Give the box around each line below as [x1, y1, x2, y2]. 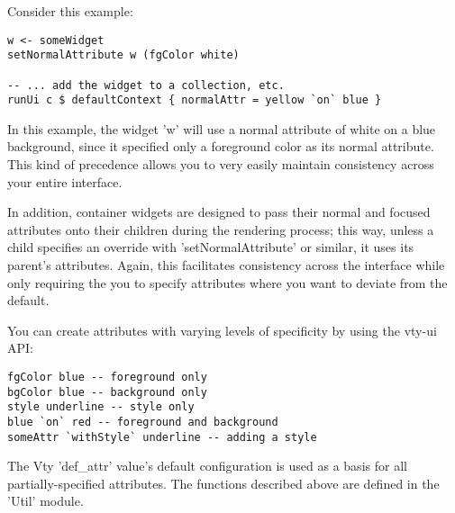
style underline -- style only [7, 400, 195, 414]
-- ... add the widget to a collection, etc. [7, 78, 285, 92]
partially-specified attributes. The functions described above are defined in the [7, 473, 440, 492]
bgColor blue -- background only [7, 385, 207, 399]
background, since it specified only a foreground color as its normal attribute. [7, 137, 434, 156]
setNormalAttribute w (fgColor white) [7, 49, 240, 62]
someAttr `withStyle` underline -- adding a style [7, 430, 317, 444]
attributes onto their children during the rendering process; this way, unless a [7, 220, 434, 238]
